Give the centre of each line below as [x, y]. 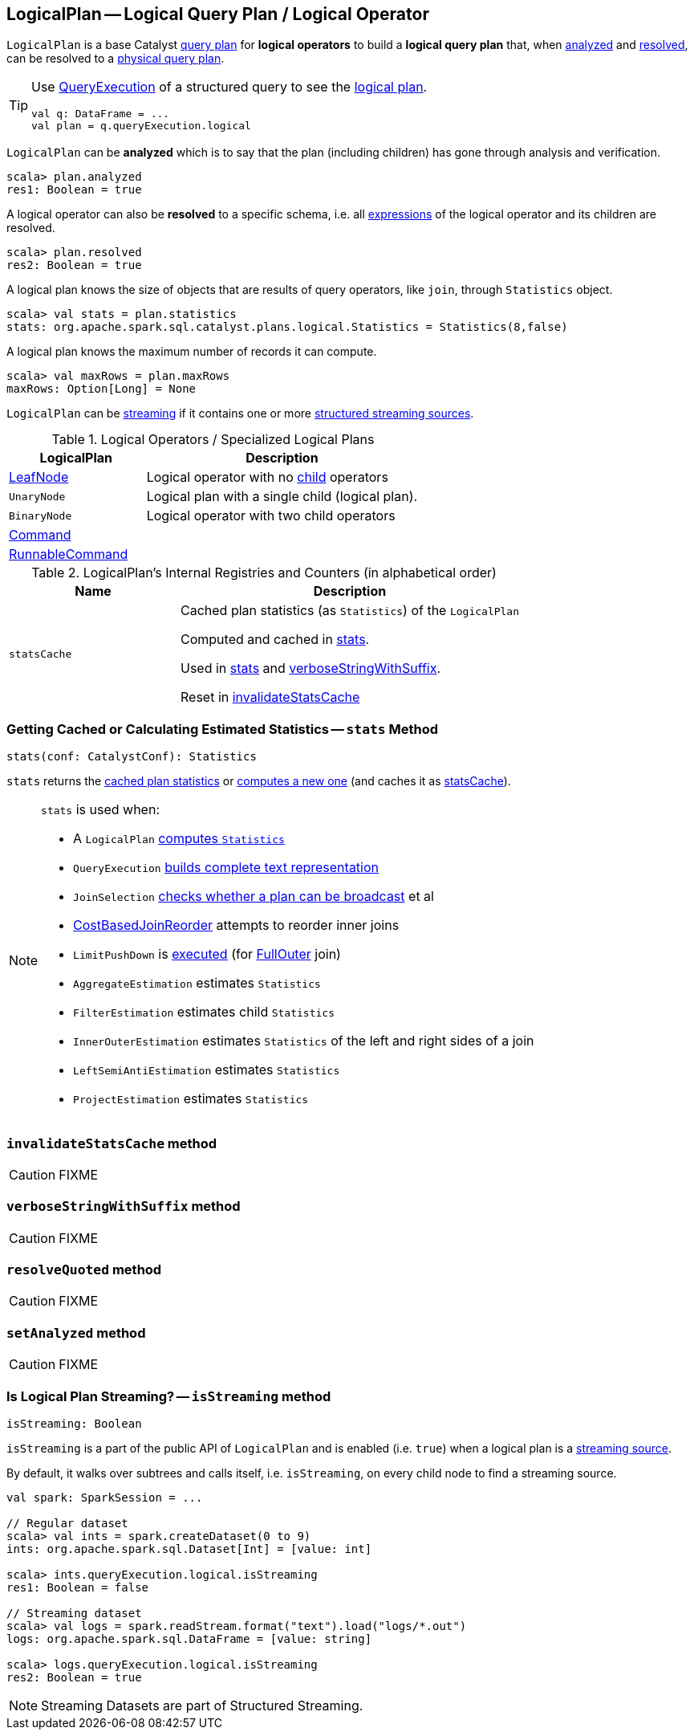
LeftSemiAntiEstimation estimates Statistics [207, 1070]
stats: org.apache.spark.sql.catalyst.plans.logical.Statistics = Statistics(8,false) [287, 327]
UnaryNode [37, 496]
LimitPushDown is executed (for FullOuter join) [207, 954]
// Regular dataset [67, 1523]
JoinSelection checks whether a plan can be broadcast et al [254, 897]
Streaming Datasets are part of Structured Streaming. [202, 1705]
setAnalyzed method [76, 1333]
